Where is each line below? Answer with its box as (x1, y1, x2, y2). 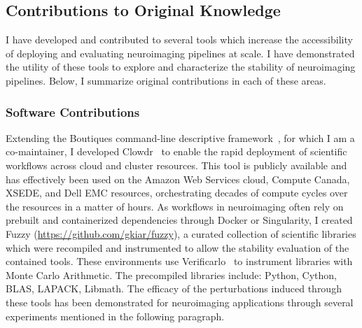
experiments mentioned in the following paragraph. (6, 308, 225, 323)
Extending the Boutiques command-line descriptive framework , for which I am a (6, 130, 355, 145)
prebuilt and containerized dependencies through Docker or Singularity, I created (6, 213, 353, 227)
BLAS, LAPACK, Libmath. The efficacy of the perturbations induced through (6, 281, 342, 296)
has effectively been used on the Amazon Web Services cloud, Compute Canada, (6, 171, 350, 186)
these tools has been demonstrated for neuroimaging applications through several (6, 294, 354, 309)
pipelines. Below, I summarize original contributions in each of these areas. (6, 73, 326, 87)
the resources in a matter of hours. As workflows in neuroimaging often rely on (6, 199, 344, 213)
